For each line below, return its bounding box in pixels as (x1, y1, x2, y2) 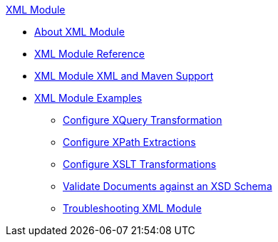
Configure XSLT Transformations (63, 158, 217, 170)
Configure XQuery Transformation (63, 114, 222, 126)
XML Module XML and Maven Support (34, 70, 214, 82)
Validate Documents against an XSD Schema (63, 180, 272, 192)
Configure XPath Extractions (63, 136, 196, 148)
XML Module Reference (34, 48, 145, 60)
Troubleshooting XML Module (63, 202, 202, 214)
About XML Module (34, 26, 125, 38)
